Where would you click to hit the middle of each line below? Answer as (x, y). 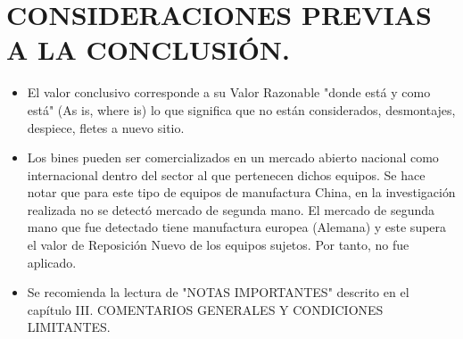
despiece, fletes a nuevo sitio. (106, 127)
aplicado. (52, 262)
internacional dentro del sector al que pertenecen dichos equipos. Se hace (226, 174)
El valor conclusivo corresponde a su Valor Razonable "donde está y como (229, 92)
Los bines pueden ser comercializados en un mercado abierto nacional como (233, 157)
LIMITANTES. (69, 327)
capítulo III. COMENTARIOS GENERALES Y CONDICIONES (205, 309)
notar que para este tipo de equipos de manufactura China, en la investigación (241, 192)
